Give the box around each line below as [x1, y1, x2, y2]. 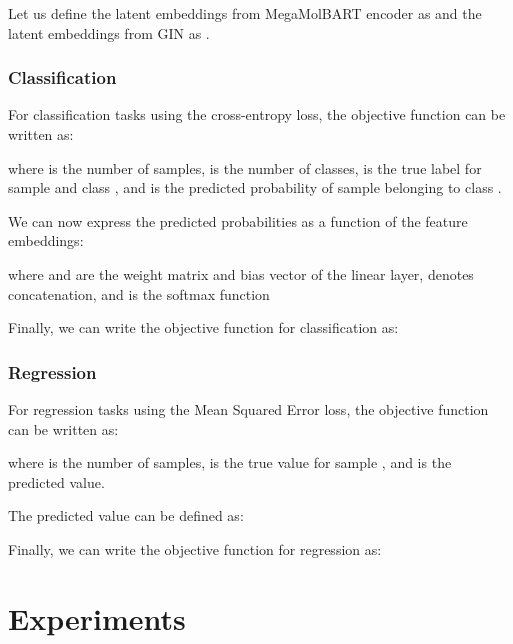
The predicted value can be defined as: [8, 505, 244, 526]
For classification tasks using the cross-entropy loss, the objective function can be [8, 104, 506, 125]
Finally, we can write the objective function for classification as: [8, 317, 399, 338]
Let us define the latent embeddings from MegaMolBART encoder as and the [8, 3, 482, 23]
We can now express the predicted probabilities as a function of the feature [8, 210, 468, 231]
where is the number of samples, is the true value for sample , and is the [8, 452, 452, 473]
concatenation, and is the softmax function [8, 283, 270, 304]
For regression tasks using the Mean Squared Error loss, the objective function [8, 398, 489, 419]
